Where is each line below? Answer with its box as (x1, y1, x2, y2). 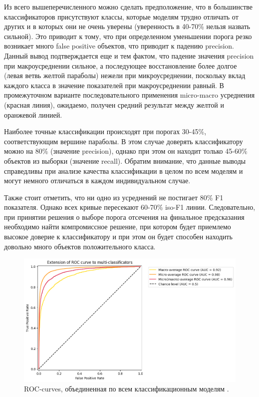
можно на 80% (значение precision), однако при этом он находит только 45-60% (4, 146, 248, 156)
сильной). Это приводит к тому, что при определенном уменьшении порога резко (4, 31, 252, 41)
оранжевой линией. (4, 109, 62, 120)
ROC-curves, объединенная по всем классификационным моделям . (24, 383, 229, 394)
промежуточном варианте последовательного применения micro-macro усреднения (4, 90, 255, 100)
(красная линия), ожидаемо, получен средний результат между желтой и (4, 99, 224, 110)
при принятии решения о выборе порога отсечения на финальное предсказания (4, 211, 245, 222)
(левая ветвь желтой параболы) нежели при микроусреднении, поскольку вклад (4, 70, 246, 81)
